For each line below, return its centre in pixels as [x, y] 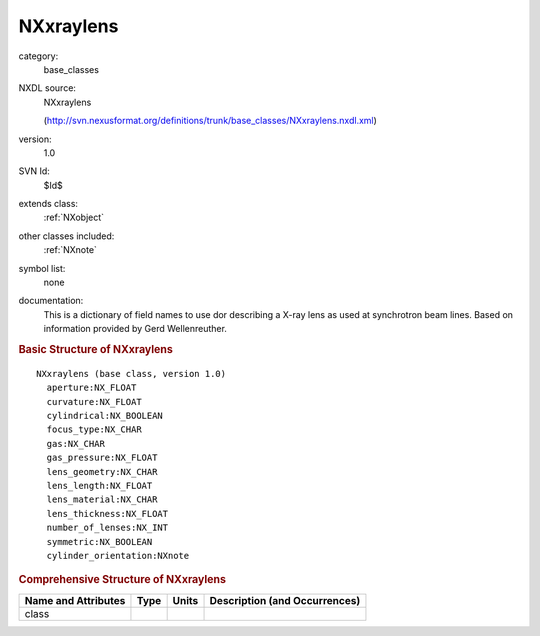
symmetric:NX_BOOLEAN [99, 541]
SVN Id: [34, 171]
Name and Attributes [75, 600]
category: [38, 56]
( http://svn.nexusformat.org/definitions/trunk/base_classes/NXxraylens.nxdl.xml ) [210, 121]
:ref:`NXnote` [70, 250]
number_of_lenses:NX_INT [107, 528]
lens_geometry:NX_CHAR [102, 471]
